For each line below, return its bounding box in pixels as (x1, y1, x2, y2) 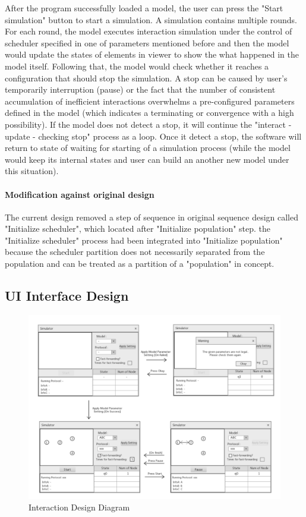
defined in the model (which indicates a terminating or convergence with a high (5, 106, 294, 119)
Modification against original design (5, 188, 154, 200)
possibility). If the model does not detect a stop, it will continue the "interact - (5, 118, 292, 130)
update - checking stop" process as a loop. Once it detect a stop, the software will (5, 130, 302, 142)
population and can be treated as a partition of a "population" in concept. (5, 257, 275, 270)
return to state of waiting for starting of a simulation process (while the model (5, 141, 291, 154)
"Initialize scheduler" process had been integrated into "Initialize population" (5, 234, 283, 246)
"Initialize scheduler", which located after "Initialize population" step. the (5, 222, 271, 235)
